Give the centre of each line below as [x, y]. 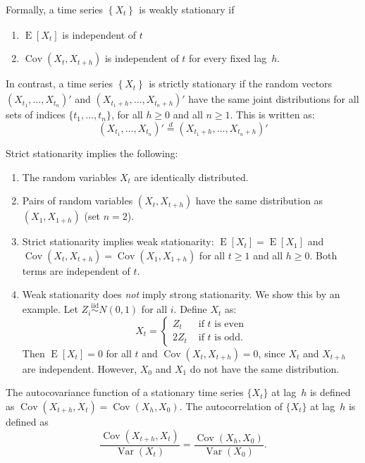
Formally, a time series [55, 9]
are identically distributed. [191, 177]
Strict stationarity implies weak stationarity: [118, 241]
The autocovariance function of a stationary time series [125, 392]
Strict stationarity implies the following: [92, 153]
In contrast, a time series [59, 84]
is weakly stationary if [187, 9]
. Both [323, 255]
